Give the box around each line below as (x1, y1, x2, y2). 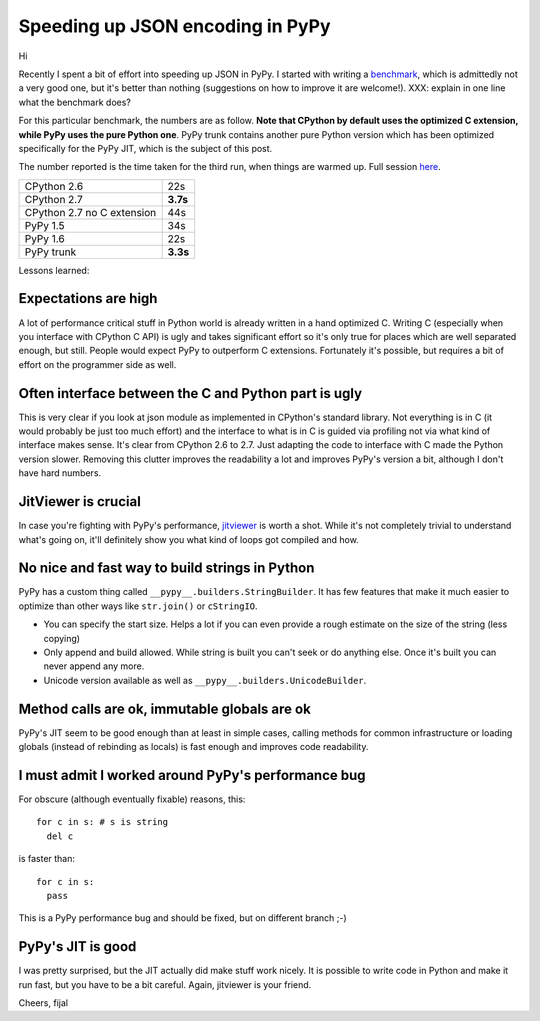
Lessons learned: (18, 264, 90, 276)
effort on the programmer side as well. (18, 358, 177, 370)
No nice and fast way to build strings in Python (18, 560, 315, 577)
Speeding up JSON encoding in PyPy (18, 15, 331, 37)
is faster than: (18, 853, 75, 865)
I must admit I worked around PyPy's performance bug (18, 766, 366, 784)
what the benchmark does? (18, 96, 132, 108)
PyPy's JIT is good (18, 938, 137, 955)
